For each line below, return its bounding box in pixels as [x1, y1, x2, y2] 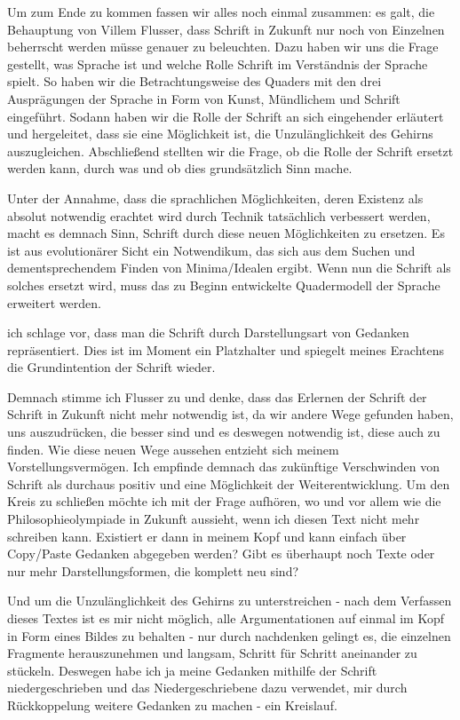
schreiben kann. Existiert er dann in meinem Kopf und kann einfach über [7, 526, 407, 545]
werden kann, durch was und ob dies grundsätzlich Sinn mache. [7, 159, 353, 178]
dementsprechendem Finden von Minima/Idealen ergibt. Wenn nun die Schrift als [7, 258, 451, 277]
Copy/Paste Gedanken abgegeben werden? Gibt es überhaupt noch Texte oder [7, 544, 435, 563]
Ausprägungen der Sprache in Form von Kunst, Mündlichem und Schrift [7, 89, 401, 107]
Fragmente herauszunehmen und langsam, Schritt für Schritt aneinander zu [7, 644, 417, 662]
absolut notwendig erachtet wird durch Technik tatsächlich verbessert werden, [7, 206, 431, 225]
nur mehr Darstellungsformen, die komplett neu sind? [7, 561, 299, 580]
